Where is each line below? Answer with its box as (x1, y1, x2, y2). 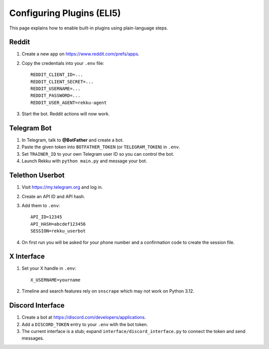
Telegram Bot (9, 124, 52, 132)
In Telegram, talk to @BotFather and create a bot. (21, 137, 124, 143)
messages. (21, 335, 44, 342)
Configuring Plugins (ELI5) (9, 7, 121, 18)
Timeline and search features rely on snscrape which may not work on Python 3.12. (21, 288, 194, 294)
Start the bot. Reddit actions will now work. (21, 111, 110, 117)
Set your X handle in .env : (21, 265, 77, 272)
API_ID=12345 (30, 214, 62, 220)
